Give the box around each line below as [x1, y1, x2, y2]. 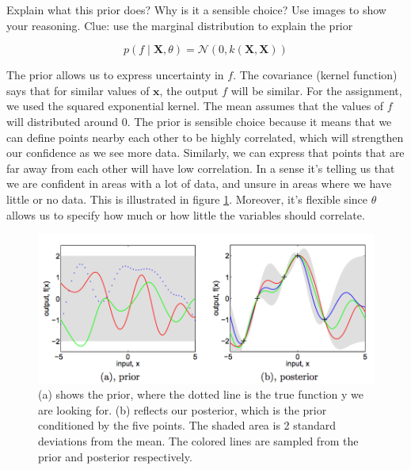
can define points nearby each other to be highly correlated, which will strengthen [6, 128, 404, 145]
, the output [159, 82, 219, 98]
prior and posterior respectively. [38, 448, 192, 464]
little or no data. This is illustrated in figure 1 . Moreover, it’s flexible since [6, 190, 367, 207]
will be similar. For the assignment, [230, 82, 402, 98]
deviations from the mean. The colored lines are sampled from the [38, 433, 359, 449]
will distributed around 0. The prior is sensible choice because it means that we [6, 113, 392, 129]
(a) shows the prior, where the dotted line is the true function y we [38, 386, 364, 403]
